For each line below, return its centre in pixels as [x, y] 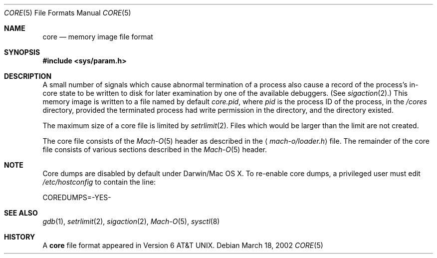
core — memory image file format [98, 37]
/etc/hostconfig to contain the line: [99, 182]
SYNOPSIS [22, 52]
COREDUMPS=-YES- [77, 197]
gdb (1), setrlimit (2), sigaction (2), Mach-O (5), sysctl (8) [131, 221]
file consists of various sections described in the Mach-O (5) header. [155, 149]
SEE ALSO [21, 213]
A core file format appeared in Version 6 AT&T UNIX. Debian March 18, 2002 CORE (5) [183, 245]
